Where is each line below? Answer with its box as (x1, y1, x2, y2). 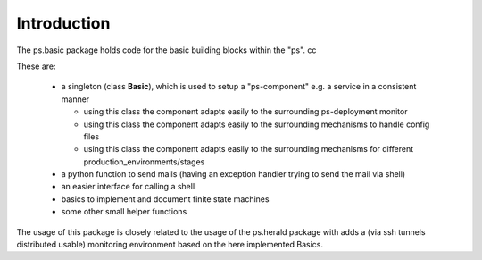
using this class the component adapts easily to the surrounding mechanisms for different (83, 144, 414, 155)
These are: (16, 61, 57, 71)
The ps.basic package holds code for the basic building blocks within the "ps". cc (16, 45, 317, 55)
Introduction (16, 13, 111, 33)
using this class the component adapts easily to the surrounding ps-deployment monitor (83, 106, 408, 117)
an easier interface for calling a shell (61, 181, 195, 192)
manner (61, 94, 90, 105)
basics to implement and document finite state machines (61, 193, 270, 205)
